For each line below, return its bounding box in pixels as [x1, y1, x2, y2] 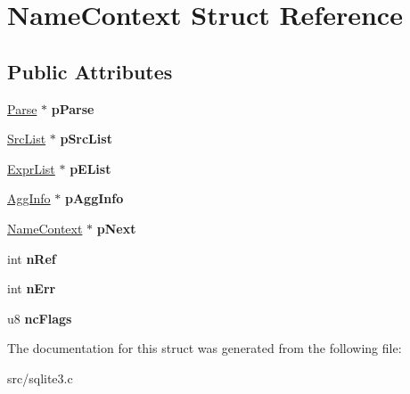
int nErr [7, 279, 56, 298]
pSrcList [60, 129, 112, 148]
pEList [70, 159, 111, 177]
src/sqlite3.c [7, 368, 73, 387]
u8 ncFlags [7, 308, 72, 327]
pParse [51, 99, 94, 118]
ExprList [7, 159, 55, 177]
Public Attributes [7, 57, 173, 85]
